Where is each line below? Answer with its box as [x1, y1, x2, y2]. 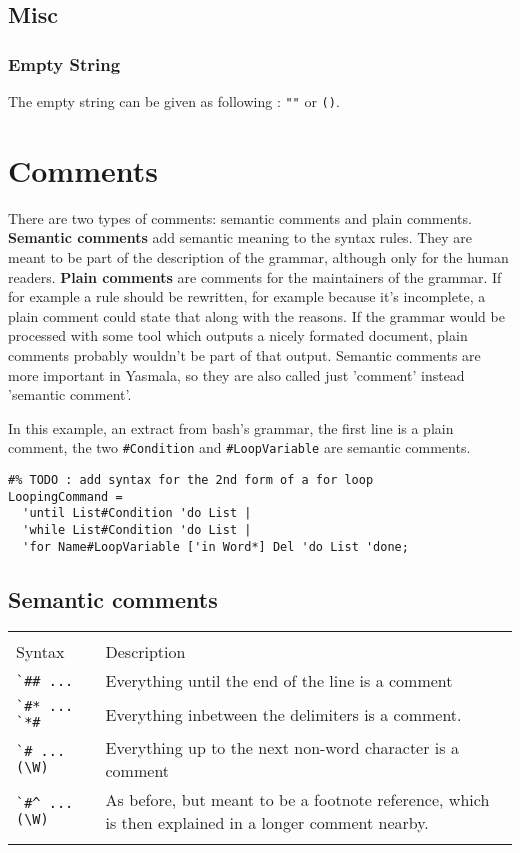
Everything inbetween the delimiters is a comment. [105, 702, 462, 726]
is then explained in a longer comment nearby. [105, 811, 429, 835]
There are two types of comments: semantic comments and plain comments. [8, 207, 472, 228]
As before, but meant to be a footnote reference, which [105, 788, 490, 812]
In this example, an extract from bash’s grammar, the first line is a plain [8, 417, 454, 438]
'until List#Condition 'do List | [22, 506, 252, 521]
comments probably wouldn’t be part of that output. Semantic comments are [8, 344, 481, 365]
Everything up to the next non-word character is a [105, 736, 459, 760]
